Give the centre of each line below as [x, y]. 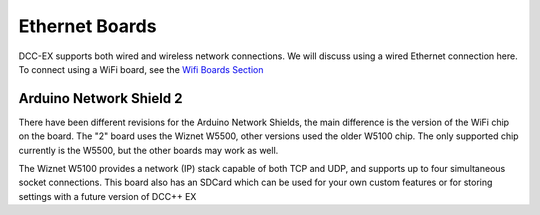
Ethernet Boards [87, 26]
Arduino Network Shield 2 [100, 98]
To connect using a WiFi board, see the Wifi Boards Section [141, 69]
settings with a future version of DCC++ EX [107, 196]
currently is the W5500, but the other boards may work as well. [148, 150]
